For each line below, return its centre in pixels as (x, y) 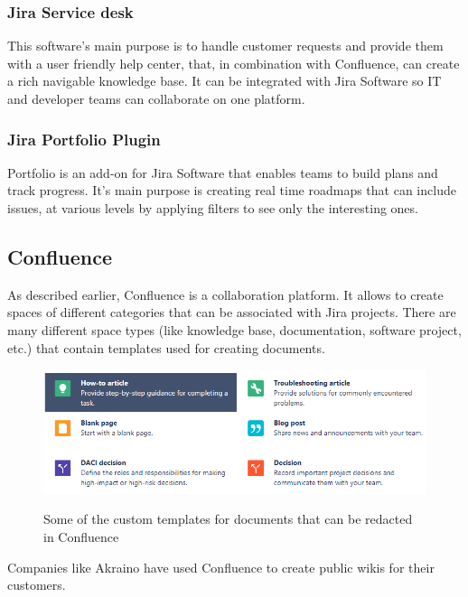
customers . (37, 585)
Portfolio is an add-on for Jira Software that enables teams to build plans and (223, 172)
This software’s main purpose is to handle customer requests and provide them (225, 46)
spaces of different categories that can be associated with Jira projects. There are (232, 312)
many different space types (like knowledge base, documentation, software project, (234, 329)
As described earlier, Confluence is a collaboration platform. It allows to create (225, 294)
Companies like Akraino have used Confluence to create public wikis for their (221, 567)
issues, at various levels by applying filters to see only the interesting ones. (213, 208)
